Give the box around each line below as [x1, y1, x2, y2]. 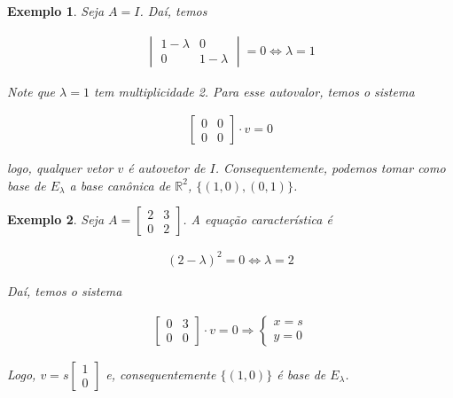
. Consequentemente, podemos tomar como [215, 159, 446, 177]
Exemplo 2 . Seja [7, 210, 105, 229]
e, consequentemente [105, 364, 216, 383]
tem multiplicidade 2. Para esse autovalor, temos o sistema [93, 82, 415, 100]
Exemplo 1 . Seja [7, 2, 105, 20]
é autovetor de [128, 159, 206, 177]
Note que [7, 82, 56, 100]
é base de [277, 364, 326, 383]
